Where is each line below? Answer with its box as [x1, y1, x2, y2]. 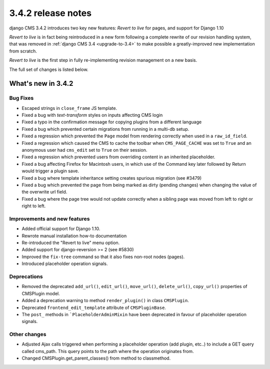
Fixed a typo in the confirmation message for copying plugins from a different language [21, 119, 202, 125]
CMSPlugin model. [21, 290, 60, 297]
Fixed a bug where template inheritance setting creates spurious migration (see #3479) [21, 175, 202, 181]
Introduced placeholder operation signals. [21, 261, 108, 267]
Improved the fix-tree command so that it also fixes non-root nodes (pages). [21, 254, 185, 260]
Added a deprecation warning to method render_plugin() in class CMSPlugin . [21, 298, 189, 304]
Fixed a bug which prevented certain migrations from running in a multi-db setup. [21, 126, 189, 132]
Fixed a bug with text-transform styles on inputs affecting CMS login [21, 112, 163, 118]
